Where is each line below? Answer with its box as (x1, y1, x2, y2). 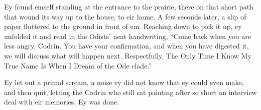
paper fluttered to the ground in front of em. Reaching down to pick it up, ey (4, 21, 242, 31)
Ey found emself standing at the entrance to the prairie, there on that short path (4, 1, 253, 11)
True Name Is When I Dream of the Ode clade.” (4, 60, 152, 70)
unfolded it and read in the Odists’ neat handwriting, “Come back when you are (4, 30, 251, 41)
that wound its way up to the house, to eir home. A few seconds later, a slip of (4, 11, 246, 21)
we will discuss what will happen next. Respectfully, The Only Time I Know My (4, 50, 251, 60)
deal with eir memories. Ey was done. (4, 96, 119, 107)
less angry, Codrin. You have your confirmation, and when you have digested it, (4, 40, 249, 51)
